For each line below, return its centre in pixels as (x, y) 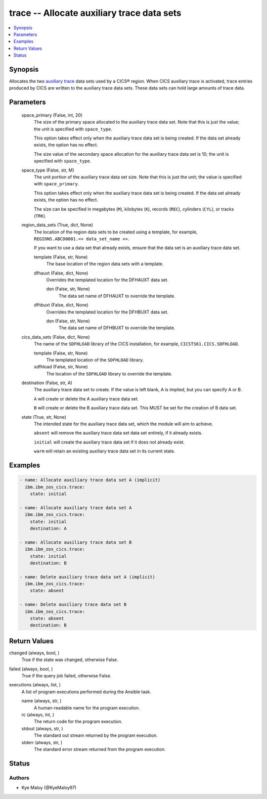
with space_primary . (56, 184)
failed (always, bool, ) (31, 669)
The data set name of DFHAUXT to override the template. (117, 296)
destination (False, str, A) (47, 383)
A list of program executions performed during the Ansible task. (86, 692)
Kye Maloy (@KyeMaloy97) (49, 788)
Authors (19, 778)
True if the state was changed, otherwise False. (70, 660)
